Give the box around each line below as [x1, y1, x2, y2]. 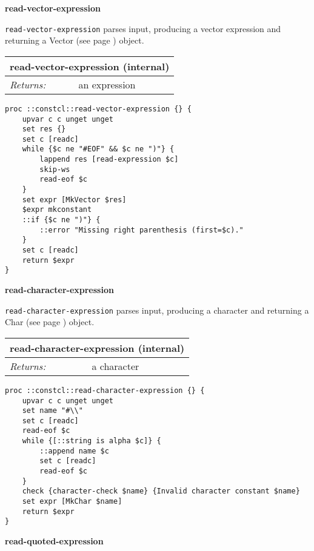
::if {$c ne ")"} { [22, 216, 101, 225]
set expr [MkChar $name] [22, 497, 122, 506]
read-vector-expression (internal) [10, 59, 170, 73]
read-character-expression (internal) [10, 340, 185, 355]
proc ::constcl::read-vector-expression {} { [5, 104, 192, 113]
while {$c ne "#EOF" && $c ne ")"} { [22, 145, 175, 154]
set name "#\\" [22, 406, 83, 415]
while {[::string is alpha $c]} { [22, 437, 161, 446]
